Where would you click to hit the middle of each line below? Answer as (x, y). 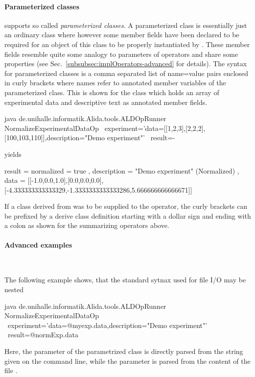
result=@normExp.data (43, 335)
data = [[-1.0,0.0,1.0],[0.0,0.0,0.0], (54, 180)
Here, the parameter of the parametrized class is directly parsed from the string (124, 351)
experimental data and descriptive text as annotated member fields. (106, 102)
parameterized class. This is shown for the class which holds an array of (112, 92)
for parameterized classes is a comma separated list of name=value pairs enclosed (127, 73)
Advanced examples (38, 244)
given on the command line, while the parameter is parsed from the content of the (127, 361)
